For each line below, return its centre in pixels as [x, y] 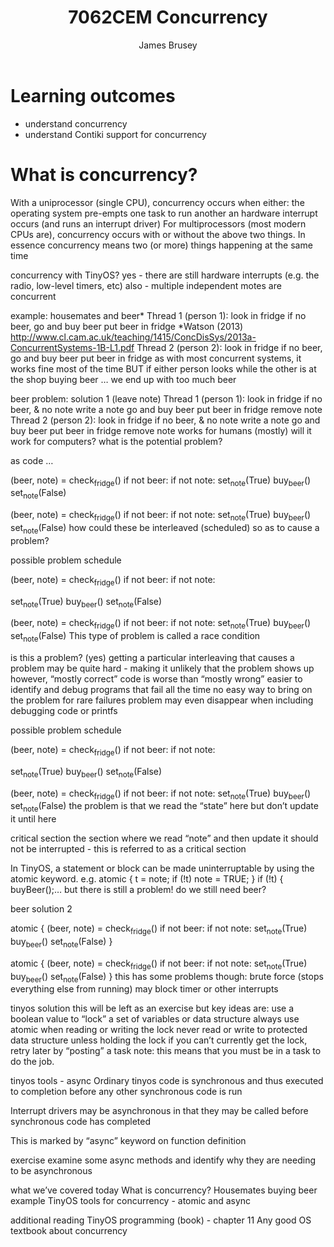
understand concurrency [76, 123]
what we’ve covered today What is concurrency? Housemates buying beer [164, 1190]
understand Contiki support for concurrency [115, 134]
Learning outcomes [93, 95]
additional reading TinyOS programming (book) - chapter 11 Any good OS [161, 1220]
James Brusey [168, 45]
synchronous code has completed [80, 1122]
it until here [33, 819]
